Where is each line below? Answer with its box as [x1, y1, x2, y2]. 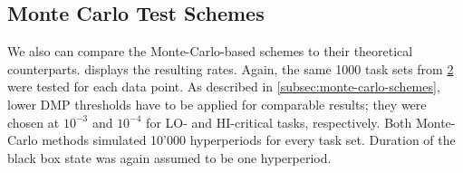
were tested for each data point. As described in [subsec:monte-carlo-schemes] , [7, 77, 440, 96]
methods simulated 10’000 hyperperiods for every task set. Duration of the [42, 130, 456, 149]
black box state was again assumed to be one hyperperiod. [7, 148, 332, 167]
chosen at [7, 112, 60, 131]
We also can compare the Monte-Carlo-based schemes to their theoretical [7, 42, 413, 61]
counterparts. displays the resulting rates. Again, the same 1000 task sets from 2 [7, 59, 454, 78]
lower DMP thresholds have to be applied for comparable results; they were [7, 94, 427, 113]
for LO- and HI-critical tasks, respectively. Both [146, 112, 412, 131]
